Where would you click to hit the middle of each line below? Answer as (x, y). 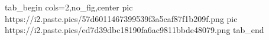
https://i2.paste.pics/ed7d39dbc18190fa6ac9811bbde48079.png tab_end (134, 30)
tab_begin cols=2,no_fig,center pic (69, 7)
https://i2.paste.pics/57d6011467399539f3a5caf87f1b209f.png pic (121, 18)
